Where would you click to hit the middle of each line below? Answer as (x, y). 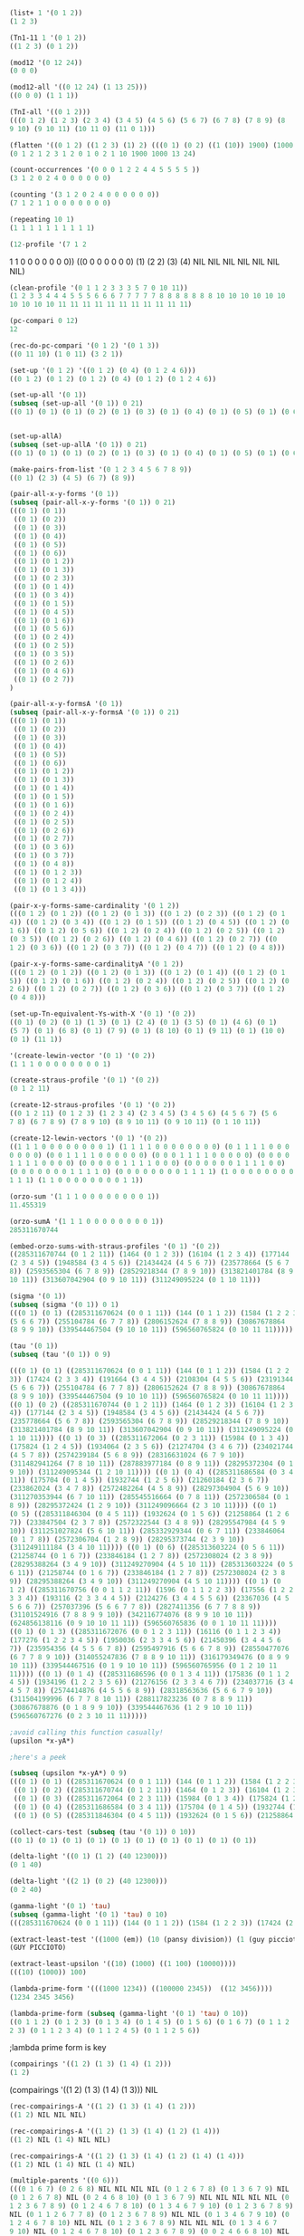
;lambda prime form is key (58, 2048)
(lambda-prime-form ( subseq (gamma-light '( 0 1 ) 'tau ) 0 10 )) (129, 2013)
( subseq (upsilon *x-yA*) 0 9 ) (68, 1773)
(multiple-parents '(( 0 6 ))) (64, 2181)
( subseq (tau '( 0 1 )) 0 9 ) (60, 1355)
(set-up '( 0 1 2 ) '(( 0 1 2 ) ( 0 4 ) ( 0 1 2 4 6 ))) (103, 370)
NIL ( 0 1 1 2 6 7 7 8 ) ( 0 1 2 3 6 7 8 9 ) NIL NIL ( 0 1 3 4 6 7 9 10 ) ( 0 (149, 2214)
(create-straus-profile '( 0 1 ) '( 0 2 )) (85, 1080)
